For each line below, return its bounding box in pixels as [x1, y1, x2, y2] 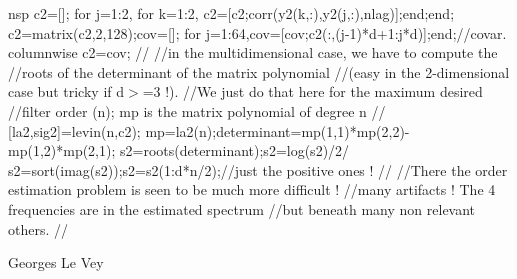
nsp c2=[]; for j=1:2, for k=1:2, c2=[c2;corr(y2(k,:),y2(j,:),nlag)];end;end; [8, 3, 455, 23]
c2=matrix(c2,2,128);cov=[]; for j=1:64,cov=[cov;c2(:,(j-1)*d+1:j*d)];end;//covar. [8, 22, 507, 43]
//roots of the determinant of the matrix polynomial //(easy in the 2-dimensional [8, 61, 510, 82]
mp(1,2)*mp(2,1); [8, 140, 116, 161]
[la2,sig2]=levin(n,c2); [8, 120, 141, 141]
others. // [8, 218, 69, 239]
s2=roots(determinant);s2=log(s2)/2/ [120, 140, 350, 161]
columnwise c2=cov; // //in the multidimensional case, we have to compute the [8, 42, 498, 63]
